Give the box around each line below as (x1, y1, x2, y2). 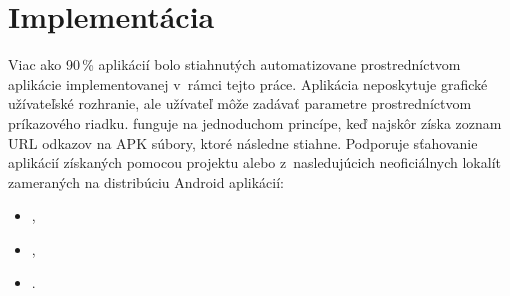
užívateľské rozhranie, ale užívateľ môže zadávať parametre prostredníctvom (8, 93, 472, 114)
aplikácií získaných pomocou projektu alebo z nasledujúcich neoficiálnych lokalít (8, 152, 501, 173)
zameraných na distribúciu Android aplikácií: (8, 171, 284, 192)
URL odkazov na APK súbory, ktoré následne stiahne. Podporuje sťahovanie (8, 132, 478, 153)
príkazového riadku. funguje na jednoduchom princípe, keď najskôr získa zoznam (8, 112, 502, 133)
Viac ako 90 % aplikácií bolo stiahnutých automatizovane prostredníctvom (8, 54, 461, 75)
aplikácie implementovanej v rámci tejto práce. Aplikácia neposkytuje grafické (8, 73, 488, 94)
